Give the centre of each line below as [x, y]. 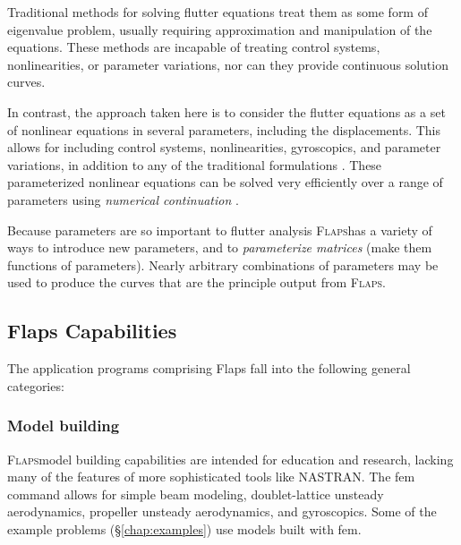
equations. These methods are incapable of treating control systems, [194, 47]
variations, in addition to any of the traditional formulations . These [195, 164]
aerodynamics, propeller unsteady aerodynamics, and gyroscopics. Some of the [222, 511]
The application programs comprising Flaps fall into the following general [209, 368]
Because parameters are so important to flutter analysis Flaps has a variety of [220, 230]
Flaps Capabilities [92, 331]
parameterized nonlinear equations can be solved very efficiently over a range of [225, 182]
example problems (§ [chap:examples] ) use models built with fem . [184, 528]
